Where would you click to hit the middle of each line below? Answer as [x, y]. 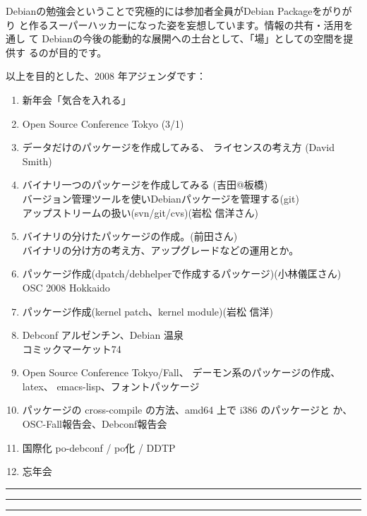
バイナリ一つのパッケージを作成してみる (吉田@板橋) [145, 185]
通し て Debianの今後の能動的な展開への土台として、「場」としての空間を [175, 38]
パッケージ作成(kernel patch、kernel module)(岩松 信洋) [148, 311]
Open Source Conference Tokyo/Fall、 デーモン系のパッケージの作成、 [181, 372]
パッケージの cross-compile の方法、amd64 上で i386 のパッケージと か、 [187, 410]
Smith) [37, 161]
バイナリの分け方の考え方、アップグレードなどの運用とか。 [161, 250]
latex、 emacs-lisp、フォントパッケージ [111, 386]
